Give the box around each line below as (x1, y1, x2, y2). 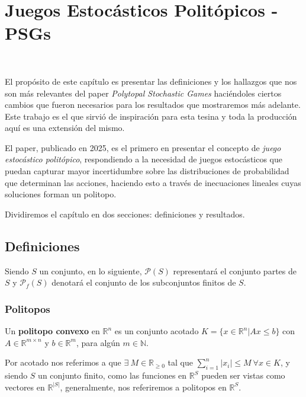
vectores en (5, 380, 45, 393)
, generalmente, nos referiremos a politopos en (60, 380, 227, 393)
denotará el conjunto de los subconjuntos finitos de (51, 276, 236, 289)
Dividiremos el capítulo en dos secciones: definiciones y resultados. (5, 207, 245, 220)
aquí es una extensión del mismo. (5, 121, 125, 134)
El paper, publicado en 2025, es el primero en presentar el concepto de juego (5, 141, 281, 153)
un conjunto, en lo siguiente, (39, 264, 142, 277)
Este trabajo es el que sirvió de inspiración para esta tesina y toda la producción (5, 110, 297, 122)
